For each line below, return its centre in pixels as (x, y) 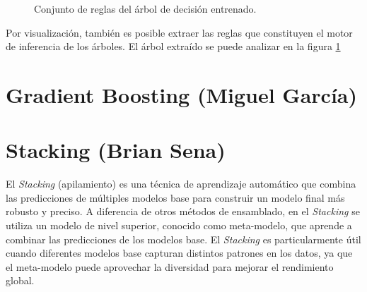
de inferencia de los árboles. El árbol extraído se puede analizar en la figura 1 (173, 46)
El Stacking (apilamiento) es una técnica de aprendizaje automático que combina (181, 184)
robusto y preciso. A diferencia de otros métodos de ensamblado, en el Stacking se (183, 211)
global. (20, 280)
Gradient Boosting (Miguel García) (182, 94)
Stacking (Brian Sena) (116, 150)
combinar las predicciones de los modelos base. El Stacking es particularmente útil (183, 239)
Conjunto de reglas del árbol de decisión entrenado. (145, 8)
